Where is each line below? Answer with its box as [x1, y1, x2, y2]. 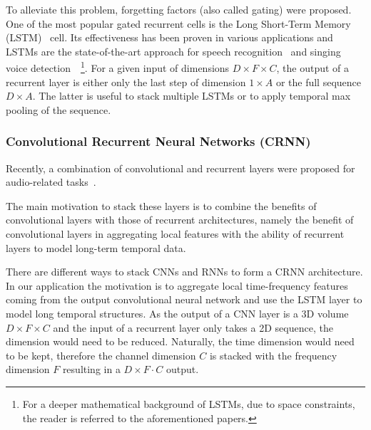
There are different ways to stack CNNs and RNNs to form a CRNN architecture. [6, 264, 363, 279]
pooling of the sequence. [6, 102, 111, 117]
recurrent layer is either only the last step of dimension [6, 74, 246, 89]
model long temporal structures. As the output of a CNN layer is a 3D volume [6, 305, 349, 320]
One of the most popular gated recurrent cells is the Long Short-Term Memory [6, 16, 351, 31]
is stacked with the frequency [209, 347, 337, 362]
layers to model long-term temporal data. [6, 240, 186, 255]
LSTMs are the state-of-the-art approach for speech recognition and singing [6, 43, 341, 58]
